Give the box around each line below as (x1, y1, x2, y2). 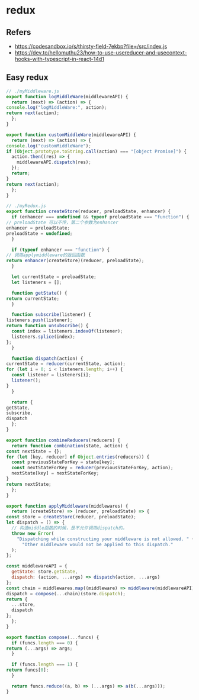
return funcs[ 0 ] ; (6, 667, 49, 673)
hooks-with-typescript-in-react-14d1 (14, 56, 105, 62)
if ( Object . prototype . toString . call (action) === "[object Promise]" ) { (6, 149, 187, 154)
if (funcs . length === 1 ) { (11, 662, 78, 667)
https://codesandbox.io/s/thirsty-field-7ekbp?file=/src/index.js (14, 43, 168, 50)
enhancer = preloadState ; (6, 225, 70, 231)
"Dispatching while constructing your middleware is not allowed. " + (17, 536, 195, 542)
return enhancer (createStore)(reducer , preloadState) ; (6, 258, 145, 264)
